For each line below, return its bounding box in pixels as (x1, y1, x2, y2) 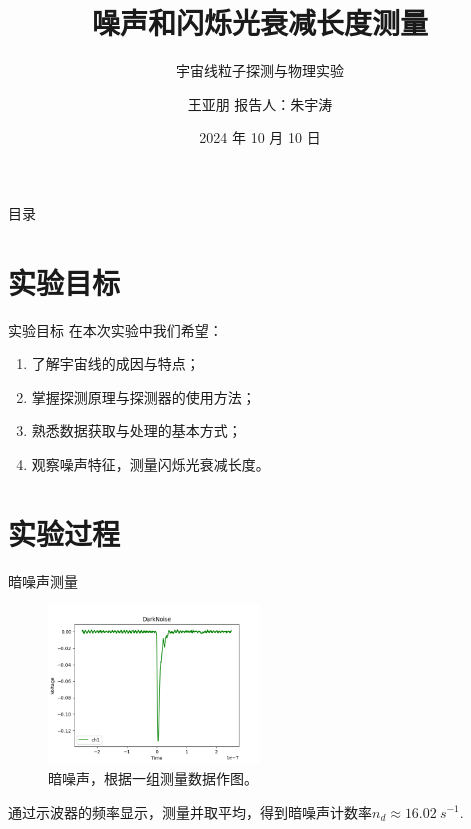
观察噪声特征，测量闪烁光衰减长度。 (31, 454, 270, 474)
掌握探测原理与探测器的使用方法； (31, 386, 256, 407)
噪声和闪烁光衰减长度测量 (91, 2, 428, 43)
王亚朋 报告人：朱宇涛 (187, 93, 333, 114)
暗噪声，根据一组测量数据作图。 (48, 767, 258, 788)
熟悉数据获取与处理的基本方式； (31, 420, 242, 441)
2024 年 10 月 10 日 (199, 127, 321, 148)
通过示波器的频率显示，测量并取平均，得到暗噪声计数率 (8, 801, 372, 822)
